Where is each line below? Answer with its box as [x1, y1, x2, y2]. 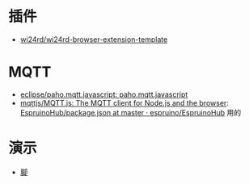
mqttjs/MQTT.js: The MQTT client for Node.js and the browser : [19, 98, 229, 107]
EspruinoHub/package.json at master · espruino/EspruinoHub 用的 [19, 107, 241, 117]
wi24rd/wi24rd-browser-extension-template [19, 34, 168, 44]
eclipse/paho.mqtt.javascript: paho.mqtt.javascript [19, 90, 188, 99]
